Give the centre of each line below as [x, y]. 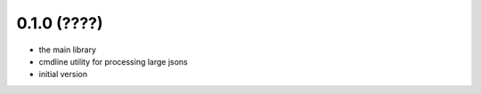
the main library [68, 50]
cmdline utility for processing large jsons [113, 61]
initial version [63, 74]
